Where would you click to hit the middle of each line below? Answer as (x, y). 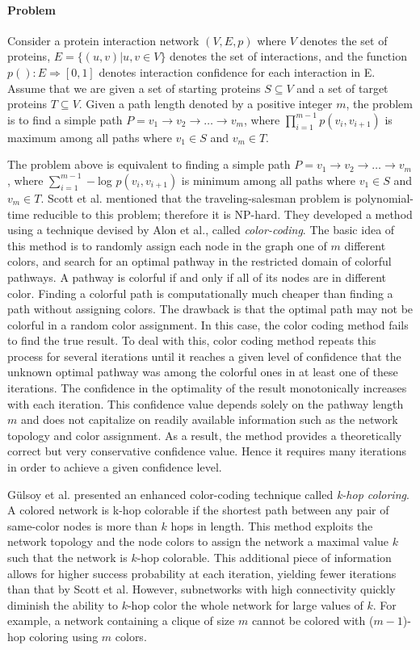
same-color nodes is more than (82, 525)
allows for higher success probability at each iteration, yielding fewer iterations (202, 573)
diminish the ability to (63, 604)
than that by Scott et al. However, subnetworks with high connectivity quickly (202, 589)
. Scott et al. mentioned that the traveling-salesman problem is (196, 197)
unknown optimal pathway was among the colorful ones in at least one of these (203, 372)
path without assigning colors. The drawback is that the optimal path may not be (210, 309)
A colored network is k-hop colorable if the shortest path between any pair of (198, 510)
